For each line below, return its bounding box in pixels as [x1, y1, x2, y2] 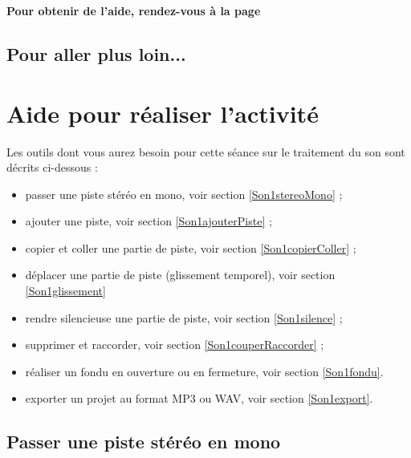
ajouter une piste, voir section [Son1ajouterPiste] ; [25, 213, 272, 229]
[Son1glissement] [25, 282, 106, 299]
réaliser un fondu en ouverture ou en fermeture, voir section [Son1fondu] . [25, 363, 384, 379]
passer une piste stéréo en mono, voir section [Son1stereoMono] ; [25, 185, 343, 202]
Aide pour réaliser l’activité [6, 96, 319, 129]
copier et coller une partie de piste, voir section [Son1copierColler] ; [25, 239, 356, 256]
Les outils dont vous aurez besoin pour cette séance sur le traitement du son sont [6, 143, 405, 160]
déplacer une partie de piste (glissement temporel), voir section [25, 266, 336, 283]
